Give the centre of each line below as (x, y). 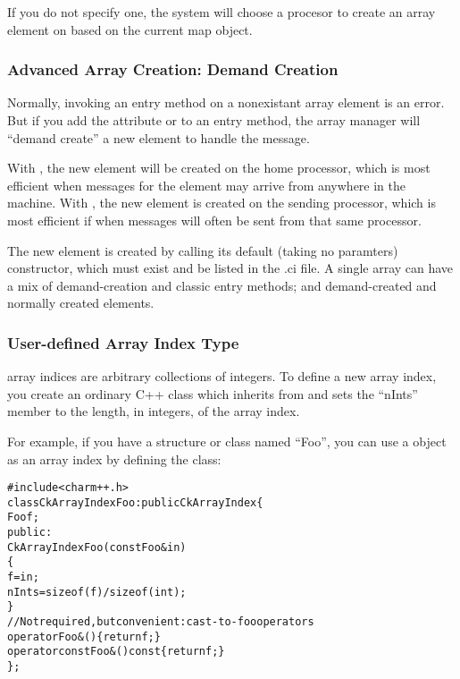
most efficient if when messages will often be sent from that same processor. (214, 220)
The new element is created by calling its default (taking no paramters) (203, 250)
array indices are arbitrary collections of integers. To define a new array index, (222, 376)
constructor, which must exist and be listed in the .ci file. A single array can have (230, 268)
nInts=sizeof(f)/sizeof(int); (97, 592)
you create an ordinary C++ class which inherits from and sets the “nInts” (213, 393)
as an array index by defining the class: (114, 458)
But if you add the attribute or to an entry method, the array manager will (214, 120)
